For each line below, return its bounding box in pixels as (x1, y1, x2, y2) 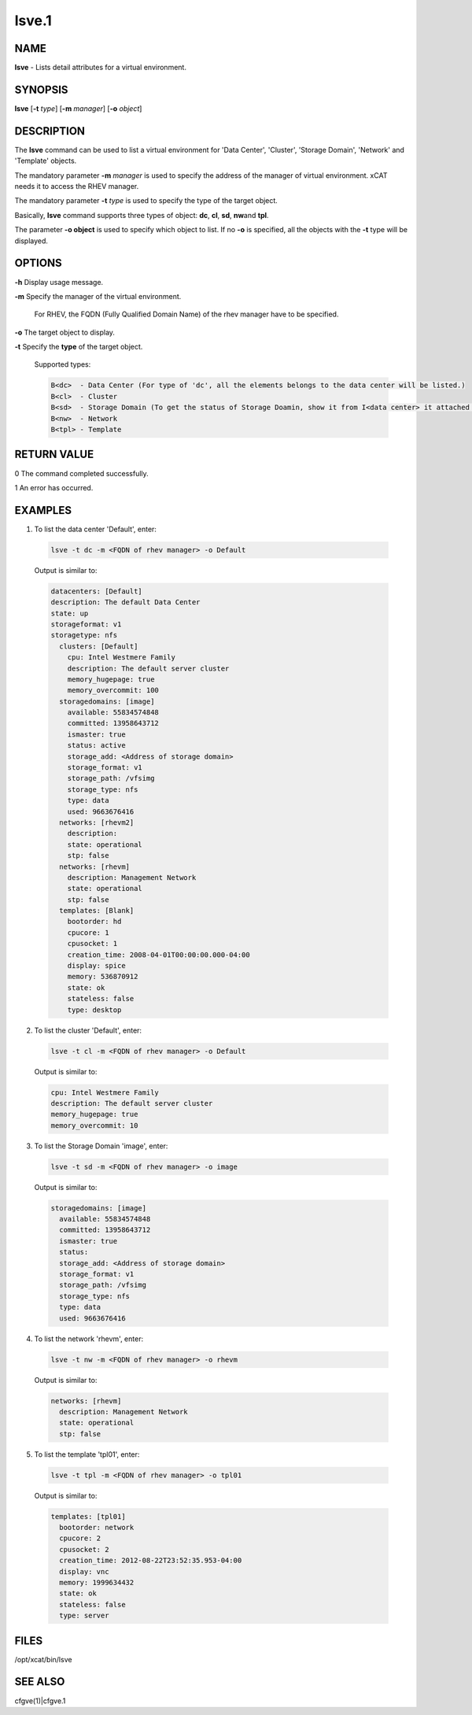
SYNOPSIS (14, 83, 68, 96)
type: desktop (67, 1005, 122, 1015)
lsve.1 (14, 12, 53, 29)
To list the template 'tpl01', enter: (34, 1449, 140, 1459)
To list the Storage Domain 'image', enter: (34, 1141, 168, 1151)
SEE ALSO (14, 1675, 65, 1688)
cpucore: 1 (67, 928, 109, 937)
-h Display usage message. (14, 277, 104, 286)
